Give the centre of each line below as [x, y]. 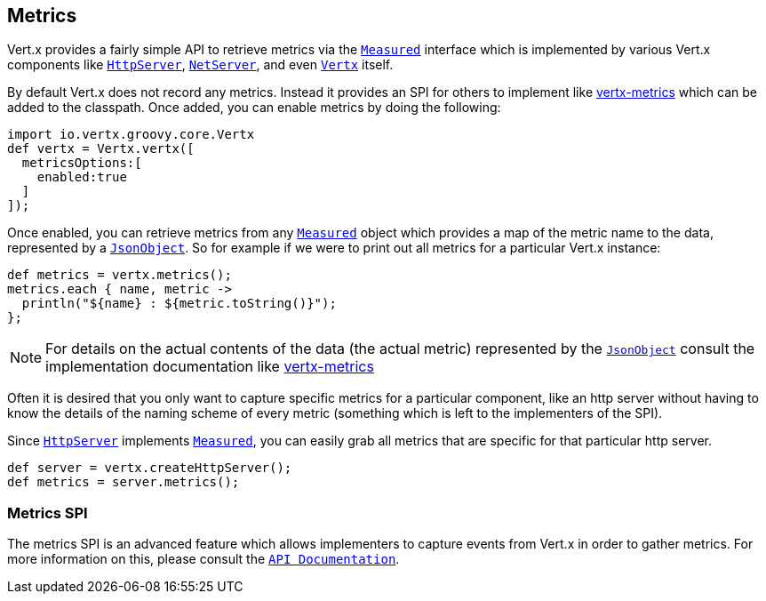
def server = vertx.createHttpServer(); [150, 468]
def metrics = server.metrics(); [124, 482]
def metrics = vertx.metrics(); [120, 275]
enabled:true [82, 177]
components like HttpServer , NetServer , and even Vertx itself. [200, 65]
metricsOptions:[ [82, 163]
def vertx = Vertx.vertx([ [101, 149]
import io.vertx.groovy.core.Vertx [131, 135]
